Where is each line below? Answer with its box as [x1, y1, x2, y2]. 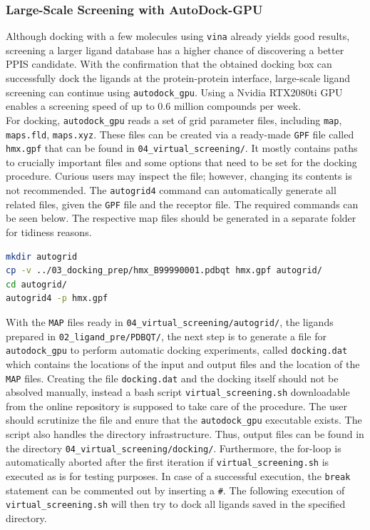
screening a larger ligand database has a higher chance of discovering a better [6, 42, 344, 57]
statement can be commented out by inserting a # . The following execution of [6, 482, 345, 497]
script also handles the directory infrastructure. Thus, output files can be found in [6, 427, 364, 442]
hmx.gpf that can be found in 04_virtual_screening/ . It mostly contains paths [6, 141, 358, 156]
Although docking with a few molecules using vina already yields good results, [6, 29, 350, 44]
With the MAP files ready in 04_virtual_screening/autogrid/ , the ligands [6, 314, 334, 329]
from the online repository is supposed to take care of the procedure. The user [6, 398, 347, 413]
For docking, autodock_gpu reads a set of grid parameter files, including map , [6, 112, 342, 127]
